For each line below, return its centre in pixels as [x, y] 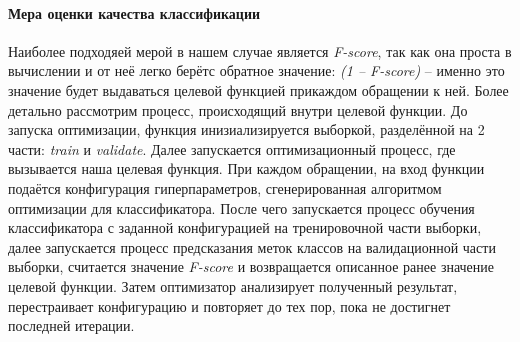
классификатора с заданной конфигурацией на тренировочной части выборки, [245, 227]
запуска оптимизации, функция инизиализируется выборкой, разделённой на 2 [246, 129]
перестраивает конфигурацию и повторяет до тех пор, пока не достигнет [229, 305]
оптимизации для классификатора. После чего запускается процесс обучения [241, 207]
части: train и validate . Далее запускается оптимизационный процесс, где [232, 148]
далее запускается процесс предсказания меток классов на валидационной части [252, 246]
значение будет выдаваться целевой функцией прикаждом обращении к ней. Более [258, 89]
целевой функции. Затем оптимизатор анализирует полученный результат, [233, 285]
